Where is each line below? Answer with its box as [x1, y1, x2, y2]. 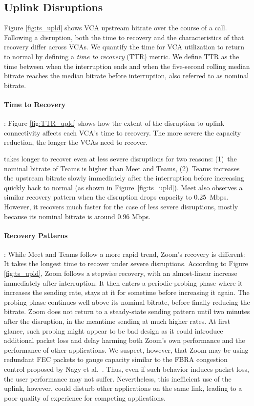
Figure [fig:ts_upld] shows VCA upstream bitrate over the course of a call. [4, 23, 227, 33]
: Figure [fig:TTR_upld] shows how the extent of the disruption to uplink [4, 118, 225, 128]
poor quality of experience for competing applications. [4, 392, 166, 403]
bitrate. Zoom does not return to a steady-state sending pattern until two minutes [4, 306, 250, 316]
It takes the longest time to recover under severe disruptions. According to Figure [4, 258, 248, 269]
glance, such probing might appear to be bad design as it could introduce [4, 325, 223, 336]
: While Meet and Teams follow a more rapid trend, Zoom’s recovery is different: [4, 248, 245, 259]
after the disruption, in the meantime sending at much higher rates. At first [4, 316, 231, 326]
